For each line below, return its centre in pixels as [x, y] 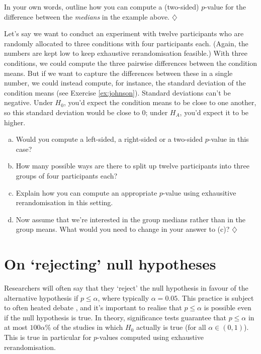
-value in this [229, 139]
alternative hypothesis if [41, 297]
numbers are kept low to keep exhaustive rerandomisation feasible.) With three [126, 53]
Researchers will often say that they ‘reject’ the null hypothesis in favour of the [126, 288]
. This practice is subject [216, 297]
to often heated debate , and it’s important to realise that [93, 307]
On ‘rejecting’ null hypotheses [110, 264]
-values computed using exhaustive [150, 337]
